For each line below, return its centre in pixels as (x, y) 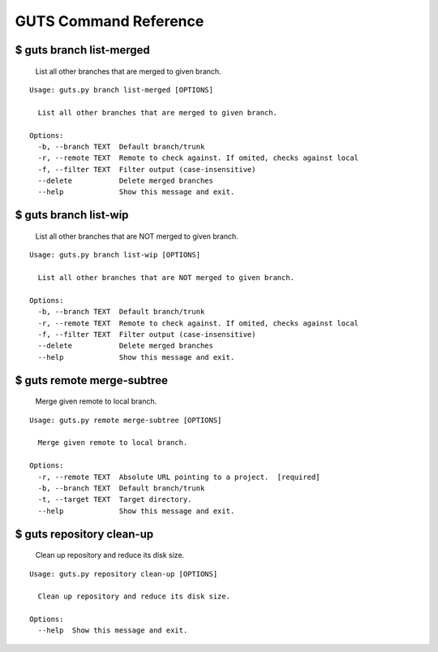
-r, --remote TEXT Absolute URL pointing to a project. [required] (179, 477)
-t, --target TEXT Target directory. (115, 500)
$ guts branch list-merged (82, 50)
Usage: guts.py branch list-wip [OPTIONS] (115, 255)
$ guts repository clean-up (84, 534)
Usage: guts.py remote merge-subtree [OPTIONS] (126, 420)
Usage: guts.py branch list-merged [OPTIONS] (122, 90)
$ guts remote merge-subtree (92, 380)
